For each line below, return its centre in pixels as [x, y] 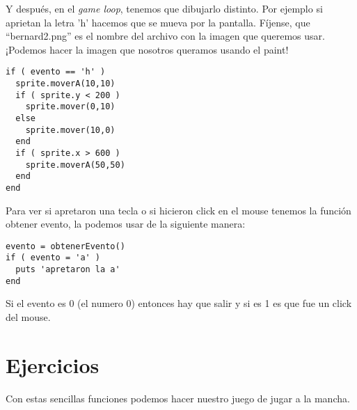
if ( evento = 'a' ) [53, 258]
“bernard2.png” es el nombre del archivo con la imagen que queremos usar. [165, 36]
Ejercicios [53, 364]
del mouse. [28, 317]
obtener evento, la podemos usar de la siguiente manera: [126, 224]
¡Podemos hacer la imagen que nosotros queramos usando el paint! [147, 49]
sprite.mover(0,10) [70, 107]
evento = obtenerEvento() [65, 246]
